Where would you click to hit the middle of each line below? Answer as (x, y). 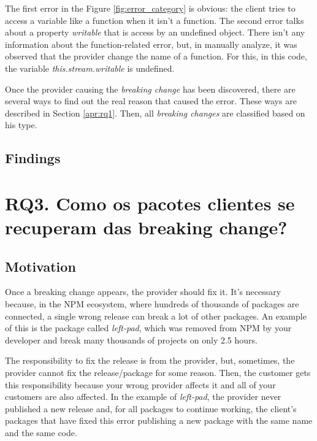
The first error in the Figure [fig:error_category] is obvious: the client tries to (150, 8)
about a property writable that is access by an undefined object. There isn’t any (155, 32)
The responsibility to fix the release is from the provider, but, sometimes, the (150, 360)
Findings (33, 158)
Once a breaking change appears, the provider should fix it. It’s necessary (143, 292)
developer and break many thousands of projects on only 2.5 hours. (131, 339)
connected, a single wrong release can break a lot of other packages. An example (156, 316)
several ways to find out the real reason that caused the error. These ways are (151, 101)
